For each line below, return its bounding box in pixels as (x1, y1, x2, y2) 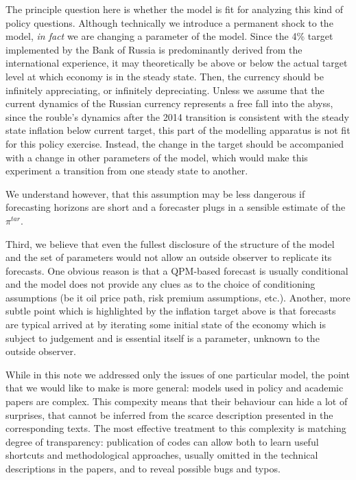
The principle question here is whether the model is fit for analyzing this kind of (5, 2, 344, 16)
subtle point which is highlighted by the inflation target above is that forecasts (5, 304, 336, 318)
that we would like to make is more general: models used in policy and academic (5, 380, 344, 395)
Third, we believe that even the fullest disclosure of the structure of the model (5, 236, 335, 251)
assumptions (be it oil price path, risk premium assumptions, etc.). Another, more (5, 290, 351, 304)
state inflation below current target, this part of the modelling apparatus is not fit (5, 123, 351, 137)
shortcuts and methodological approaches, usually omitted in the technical (5, 448, 318, 462)
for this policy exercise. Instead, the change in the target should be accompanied (5, 136, 344, 150)
